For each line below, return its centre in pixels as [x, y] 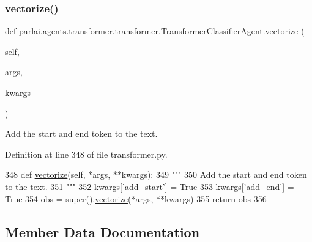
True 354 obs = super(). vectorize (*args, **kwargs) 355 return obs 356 [136, 198]
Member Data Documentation [102, 231]
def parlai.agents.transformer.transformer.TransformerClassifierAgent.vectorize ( [155, 31]
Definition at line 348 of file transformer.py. [86, 154]
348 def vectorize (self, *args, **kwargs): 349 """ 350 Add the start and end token [156, 174]
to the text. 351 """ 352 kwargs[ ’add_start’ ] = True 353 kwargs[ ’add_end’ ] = [150, 186]
